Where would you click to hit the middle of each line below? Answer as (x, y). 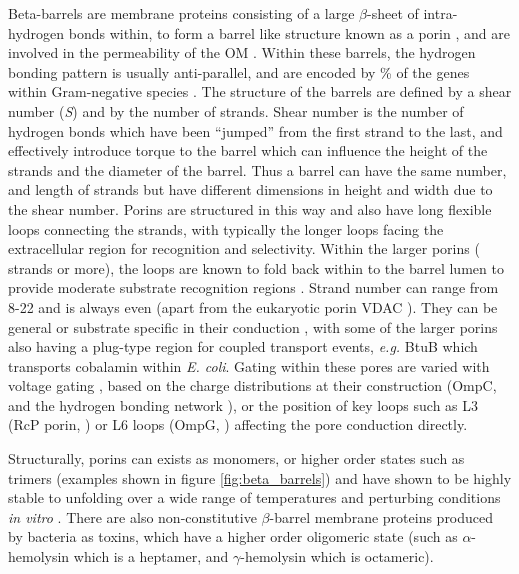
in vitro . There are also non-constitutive (132, 516)
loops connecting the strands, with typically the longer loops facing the (226, 228)
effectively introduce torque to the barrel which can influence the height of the (248, 150)
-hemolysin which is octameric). (337, 556)
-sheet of (393, 13)
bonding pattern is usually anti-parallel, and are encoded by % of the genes (239, 71)
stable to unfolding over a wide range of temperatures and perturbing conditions (254, 497)
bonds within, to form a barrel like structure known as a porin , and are (289, 32)
